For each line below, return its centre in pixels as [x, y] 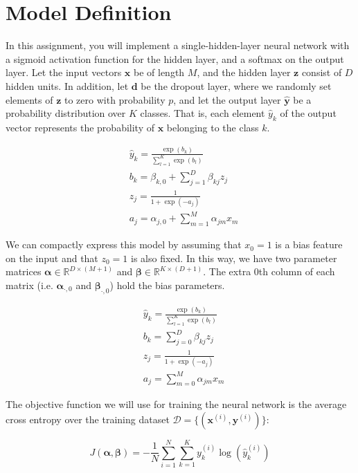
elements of [29, 99]
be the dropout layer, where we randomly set [236, 85]
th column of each [297, 271]
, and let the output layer [227, 99]
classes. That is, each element [203, 113]
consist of [322, 72]
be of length [159, 72]
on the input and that [52, 258]
